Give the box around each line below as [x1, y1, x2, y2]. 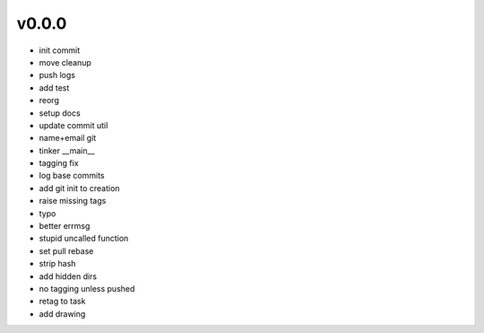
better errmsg [39, 221, 91, 232]
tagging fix [39, 158, 80, 169]
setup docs [39, 108, 81, 118]
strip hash [39, 259, 76, 269]
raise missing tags [39, 196, 107, 206]
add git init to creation [39, 182, 120, 193]
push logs [39, 70, 76, 81]
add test [39, 82, 70, 93]
